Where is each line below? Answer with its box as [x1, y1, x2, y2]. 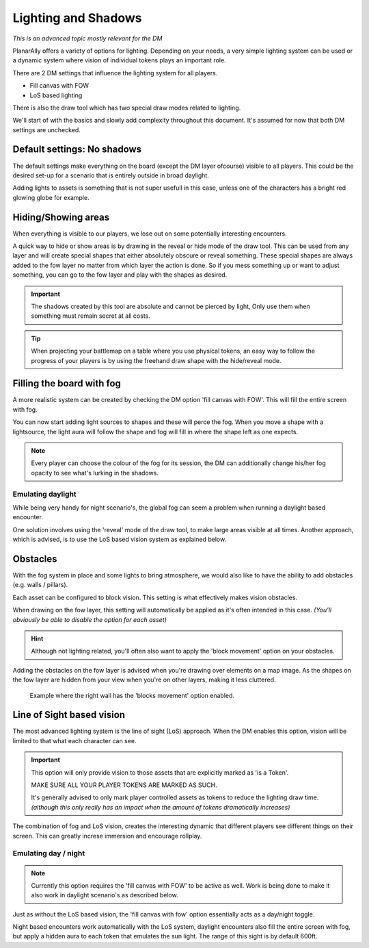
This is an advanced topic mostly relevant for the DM [12, 34, 163, 42]
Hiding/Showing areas [12, 211, 109, 223]
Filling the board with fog [12, 377, 121, 390]
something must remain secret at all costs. [31, 312, 150, 320]
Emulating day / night [12, 849, 85, 858]
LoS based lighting [29, 91, 83, 99]
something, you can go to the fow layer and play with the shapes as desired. [12, 271, 228, 279]
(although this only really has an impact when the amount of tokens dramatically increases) [31, 803, 290, 811]
